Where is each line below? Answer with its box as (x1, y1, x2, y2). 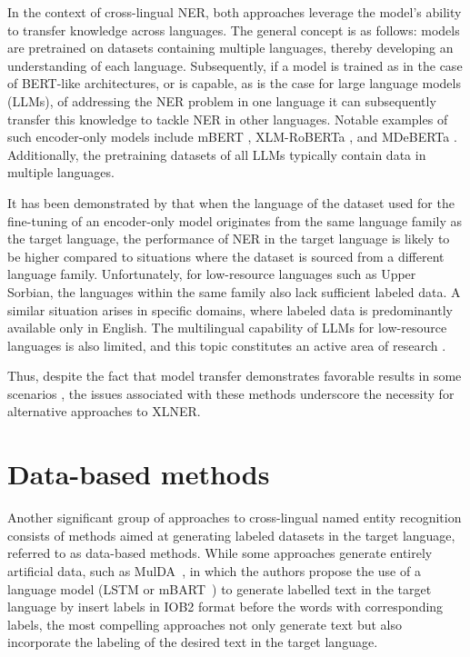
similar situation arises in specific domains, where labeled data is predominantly (7, 300, 453, 319)
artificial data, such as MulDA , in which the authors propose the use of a (7, 561, 421, 580)
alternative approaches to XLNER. (7, 402, 201, 421)
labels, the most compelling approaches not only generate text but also (7, 614, 402, 633)
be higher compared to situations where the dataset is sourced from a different (7, 246, 445, 265)
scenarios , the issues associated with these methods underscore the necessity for (7, 383, 455, 403)
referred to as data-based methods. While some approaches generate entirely (7, 543, 433, 562)
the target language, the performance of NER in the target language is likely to (7, 229, 450, 248)
